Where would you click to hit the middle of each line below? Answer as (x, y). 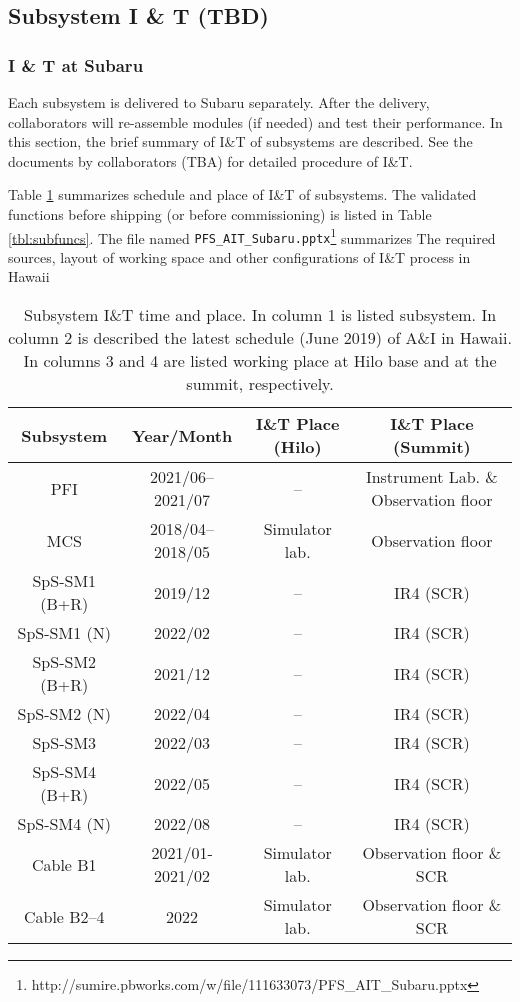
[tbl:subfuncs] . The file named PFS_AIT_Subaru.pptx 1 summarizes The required (252, 236)
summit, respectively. (260, 384)
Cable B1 (64, 864)
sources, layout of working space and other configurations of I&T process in (239, 256)
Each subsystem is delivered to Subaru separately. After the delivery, (219, 102)
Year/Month (182, 435)
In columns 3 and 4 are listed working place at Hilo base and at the (260, 361)
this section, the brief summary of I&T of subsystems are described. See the (240, 141)
